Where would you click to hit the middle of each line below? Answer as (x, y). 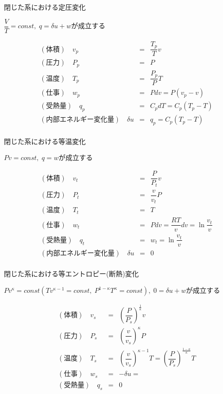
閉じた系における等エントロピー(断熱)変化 (71, 274)
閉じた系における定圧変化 (45, 7)
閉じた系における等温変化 (45, 141)
